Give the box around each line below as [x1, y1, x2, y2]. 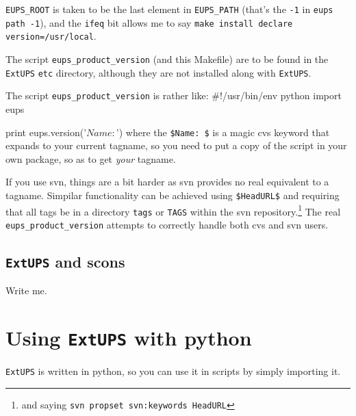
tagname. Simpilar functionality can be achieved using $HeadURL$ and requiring [5, 187, 340, 202]
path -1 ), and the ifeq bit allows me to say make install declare [5, 15, 293, 29]
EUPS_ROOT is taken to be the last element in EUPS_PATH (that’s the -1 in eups [5, 2, 333, 16]
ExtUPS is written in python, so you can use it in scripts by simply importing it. [5, 364, 341, 378]
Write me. [5, 283, 47, 298]
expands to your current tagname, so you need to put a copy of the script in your [5, 138, 347, 153]
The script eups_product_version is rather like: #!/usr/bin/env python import [5, 88, 342, 103]
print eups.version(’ [5, 125, 87, 139]
